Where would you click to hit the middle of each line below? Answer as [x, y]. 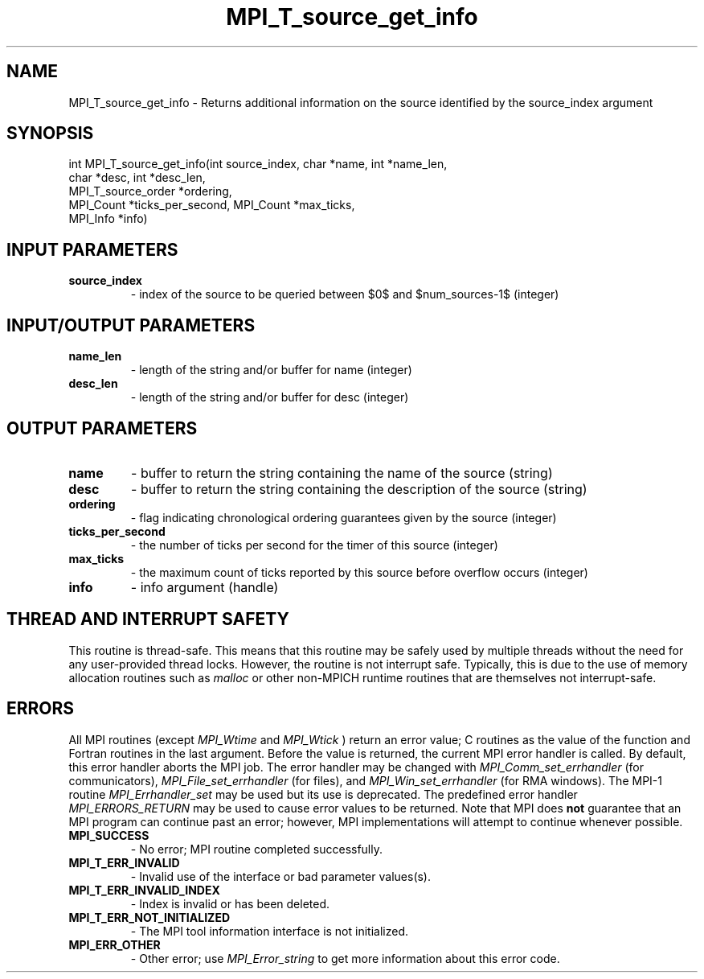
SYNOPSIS [50, 134]
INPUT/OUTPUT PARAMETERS [131, 325]
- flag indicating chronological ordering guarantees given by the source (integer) [344, 517]
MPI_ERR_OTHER [115, 944]
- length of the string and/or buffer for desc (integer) [270, 397]
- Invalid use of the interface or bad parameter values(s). [281, 876]
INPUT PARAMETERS [92, 249]
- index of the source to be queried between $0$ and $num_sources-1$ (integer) [345, 294]
